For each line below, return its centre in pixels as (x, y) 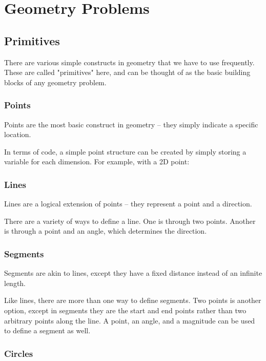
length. (15, 283)
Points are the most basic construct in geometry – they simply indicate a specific (131, 124)
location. (18, 134)
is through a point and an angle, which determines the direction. (106, 231)
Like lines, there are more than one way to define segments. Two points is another (133, 300)
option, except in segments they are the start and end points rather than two (125, 310)
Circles (19, 353)
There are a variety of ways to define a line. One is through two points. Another (130, 221)
